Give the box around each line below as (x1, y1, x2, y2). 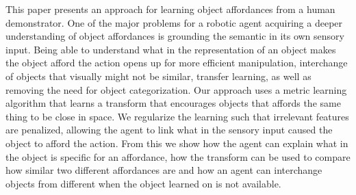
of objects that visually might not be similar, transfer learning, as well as (5, 68, 311, 83)
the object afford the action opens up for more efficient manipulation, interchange (5, 55, 348, 70)
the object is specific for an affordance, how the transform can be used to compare (5, 149, 351, 164)
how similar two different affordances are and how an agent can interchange (5, 163, 322, 177)
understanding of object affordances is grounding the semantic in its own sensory (5, 29, 344, 43)
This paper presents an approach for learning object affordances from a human (5, 2, 335, 16)
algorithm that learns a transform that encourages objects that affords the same (5, 96, 341, 110)
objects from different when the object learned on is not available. (5, 176, 281, 190)
